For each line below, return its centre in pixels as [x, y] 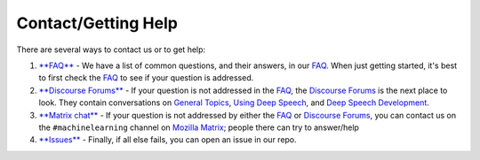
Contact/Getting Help [97, 23]
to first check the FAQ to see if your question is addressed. [146, 78]
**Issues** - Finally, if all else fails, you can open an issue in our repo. [168, 140]
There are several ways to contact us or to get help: [111, 50]
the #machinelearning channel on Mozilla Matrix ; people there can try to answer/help [199, 127]
